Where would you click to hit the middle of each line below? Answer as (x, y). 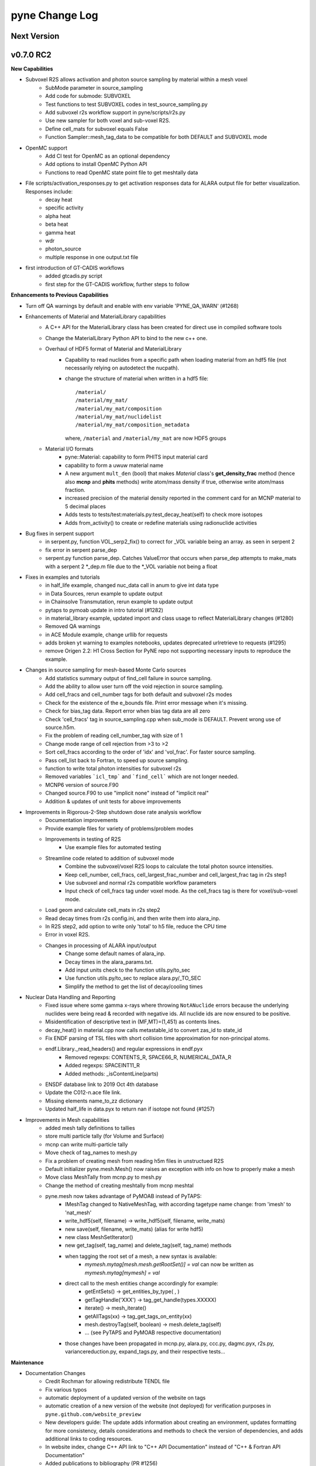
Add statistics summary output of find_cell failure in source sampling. (129, 678)
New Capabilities (32, 69)
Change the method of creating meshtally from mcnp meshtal (120, 1185)
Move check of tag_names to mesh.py (91, 1153)
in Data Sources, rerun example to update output (104, 593)
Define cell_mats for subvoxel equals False (97, 128)
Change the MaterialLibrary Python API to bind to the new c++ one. (126, 338)
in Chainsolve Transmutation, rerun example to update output (119, 602)
